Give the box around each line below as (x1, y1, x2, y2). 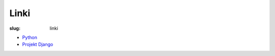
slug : (9, 25, 20, 31)
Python (22, 34, 38, 40)
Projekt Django (22, 41, 53, 47)
